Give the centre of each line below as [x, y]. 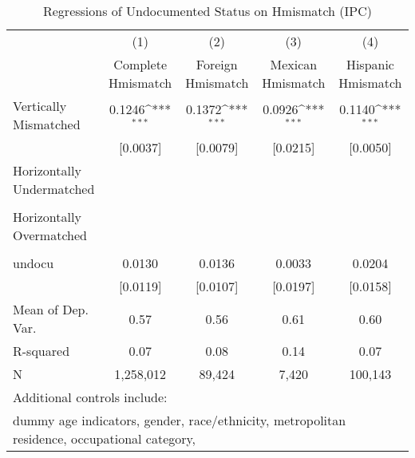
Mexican [294, 64]
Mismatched [47, 124]
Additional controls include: [90, 397]
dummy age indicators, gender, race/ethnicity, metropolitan [180, 420]
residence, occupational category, [105, 438]
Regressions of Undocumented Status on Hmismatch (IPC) [207, 11]
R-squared [41, 351]
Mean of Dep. [51, 309]
